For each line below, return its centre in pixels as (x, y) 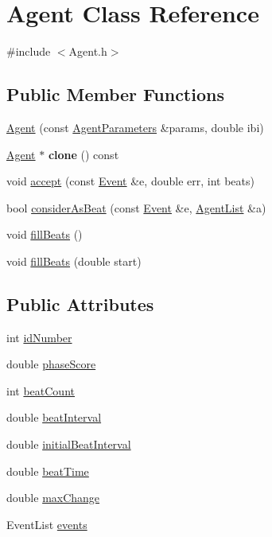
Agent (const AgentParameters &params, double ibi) (135, 127)
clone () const (84, 154)
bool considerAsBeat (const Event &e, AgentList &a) (136, 207)
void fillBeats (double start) (74, 261)
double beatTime (48, 471)
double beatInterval (54, 417)
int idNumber (39, 337)
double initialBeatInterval (69, 444)
